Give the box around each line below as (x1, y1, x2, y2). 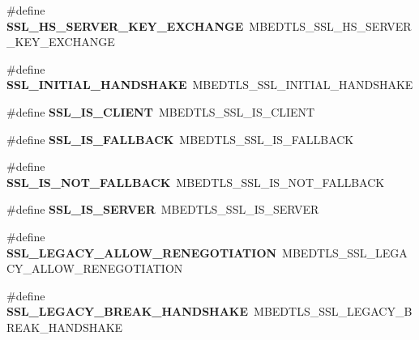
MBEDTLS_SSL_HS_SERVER (249, 17, 412, 34)
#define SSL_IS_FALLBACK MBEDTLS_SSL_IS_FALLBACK (6, 130, 354, 147)
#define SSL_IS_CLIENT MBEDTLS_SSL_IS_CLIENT (6, 103, 315, 120)
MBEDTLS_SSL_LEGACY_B (254, 303, 413, 320)
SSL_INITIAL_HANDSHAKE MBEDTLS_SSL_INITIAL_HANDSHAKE (6, 76, 413, 93)
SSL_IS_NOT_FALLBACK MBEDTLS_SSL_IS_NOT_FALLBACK (6, 173, 385, 190)
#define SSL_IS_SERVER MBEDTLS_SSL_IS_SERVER (6, 201, 319, 218)
